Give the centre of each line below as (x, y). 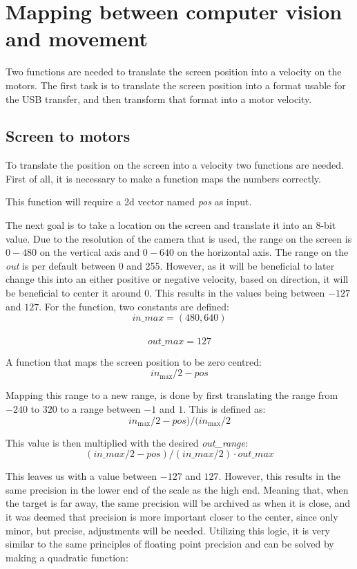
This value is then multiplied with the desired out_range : (127, 442)
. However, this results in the (280, 476)
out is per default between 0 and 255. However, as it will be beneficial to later (170, 265)
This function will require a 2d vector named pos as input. (129, 202)
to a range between (100, 409)
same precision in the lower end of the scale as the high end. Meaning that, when (177, 489)
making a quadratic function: (67, 557)
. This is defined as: (224, 409)
